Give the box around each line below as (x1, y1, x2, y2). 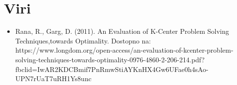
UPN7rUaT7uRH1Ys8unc (15, 73, 92, 84)
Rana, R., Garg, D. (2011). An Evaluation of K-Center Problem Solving (15, 26, 229, 36)
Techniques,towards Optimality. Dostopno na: (15, 35, 151, 45)
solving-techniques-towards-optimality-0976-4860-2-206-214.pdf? (15, 54, 205, 64)
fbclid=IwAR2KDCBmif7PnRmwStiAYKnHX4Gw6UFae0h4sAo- (15, 64, 208, 74)
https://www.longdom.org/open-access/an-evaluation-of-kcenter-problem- (15, 45, 234, 55)
